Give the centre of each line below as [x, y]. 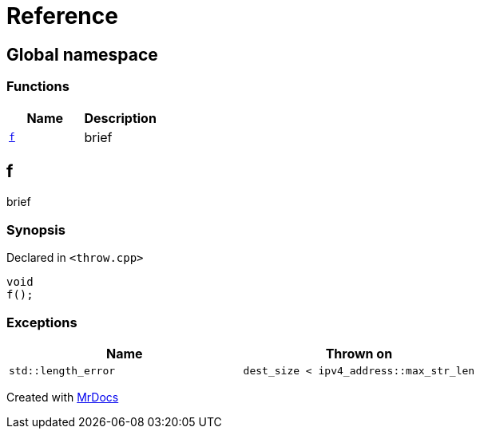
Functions [38, 87]
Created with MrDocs [63, 397]
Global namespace [82, 54]
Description [120, 118]
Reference [62, 16]
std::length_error [62, 370]
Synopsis [36, 229]
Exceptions [42, 322]
